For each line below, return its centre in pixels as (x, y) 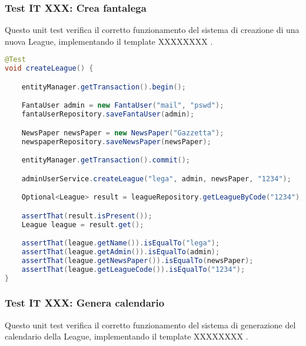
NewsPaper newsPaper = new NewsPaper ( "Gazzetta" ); (123, 133)
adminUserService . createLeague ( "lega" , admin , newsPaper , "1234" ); (156, 179)
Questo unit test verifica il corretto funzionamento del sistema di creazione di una (152, 30)
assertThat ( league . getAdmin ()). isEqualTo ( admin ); (121, 252)
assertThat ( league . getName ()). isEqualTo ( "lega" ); (121, 243)
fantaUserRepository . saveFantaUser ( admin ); (108, 114)
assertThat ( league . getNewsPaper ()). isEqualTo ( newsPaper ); (137, 260)
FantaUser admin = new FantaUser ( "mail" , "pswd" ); (123, 106)
